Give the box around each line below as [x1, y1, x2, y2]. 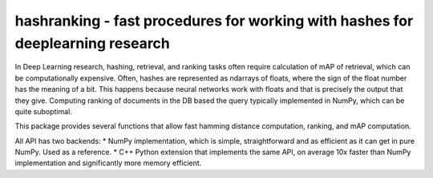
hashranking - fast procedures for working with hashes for [14, 12, 414, 30]
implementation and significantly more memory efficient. [14, 158, 202, 168]
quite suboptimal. [14, 106, 72, 116]
